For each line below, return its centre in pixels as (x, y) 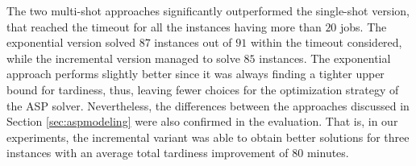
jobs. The (364, 26)
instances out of (193, 42)
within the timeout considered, (326, 42)
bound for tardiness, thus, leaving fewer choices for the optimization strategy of (203, 89)
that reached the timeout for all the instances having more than (164, 26)
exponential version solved (71, 42)
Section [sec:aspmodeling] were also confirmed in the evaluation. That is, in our (202, 121)
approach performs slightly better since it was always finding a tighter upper (196, 74)
